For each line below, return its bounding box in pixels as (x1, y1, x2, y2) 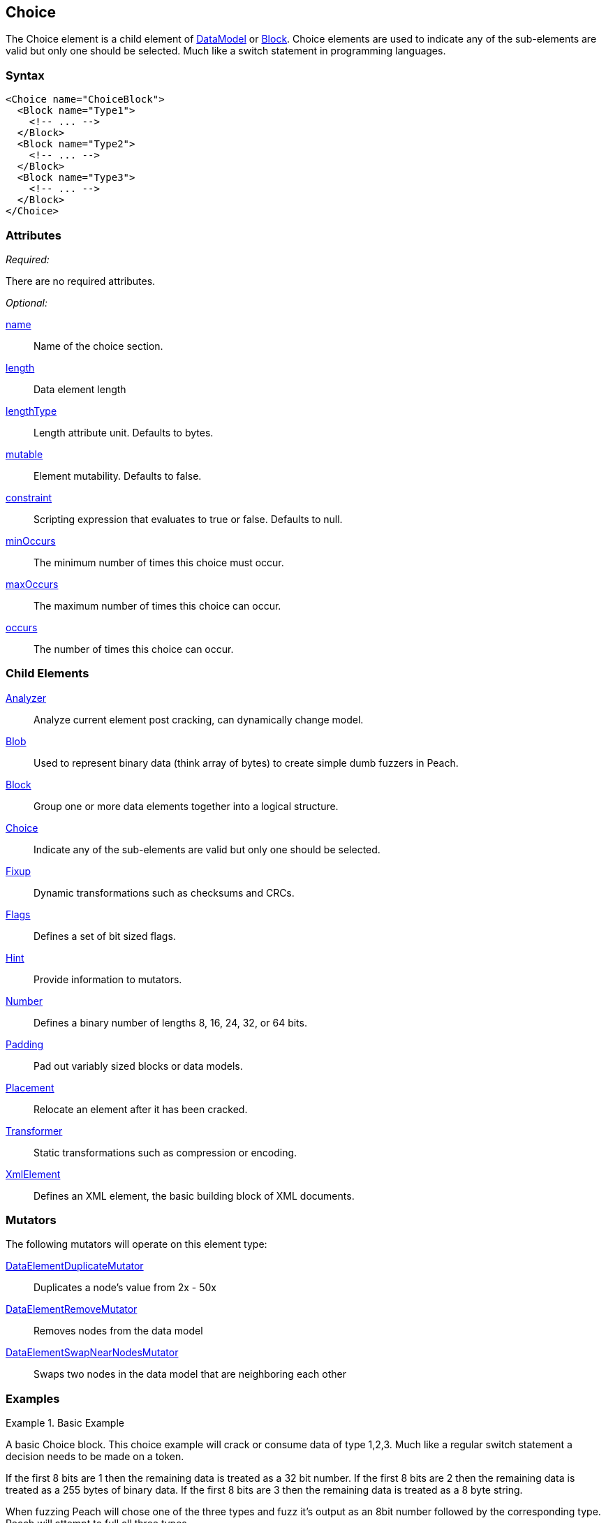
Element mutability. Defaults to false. (34, 469, 202, 482)
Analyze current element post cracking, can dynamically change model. (34, 713, 364, 726)
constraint (6, 491, 52, 503)
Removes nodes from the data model (34, 1325, 203, 1337)
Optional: (6, 296, 47, 309)
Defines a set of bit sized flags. (34, 929, 176, 942)
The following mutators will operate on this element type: (6, 1238, 267, 1251)
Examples (6, 1391, 60, 1406)
